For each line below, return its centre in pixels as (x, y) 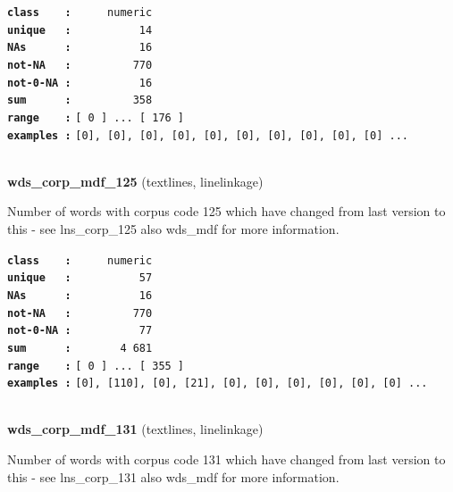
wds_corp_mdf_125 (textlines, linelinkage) (135, 181)
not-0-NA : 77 (80, 331)
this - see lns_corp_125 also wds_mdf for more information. (173, 229)
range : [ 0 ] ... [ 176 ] (96, 117)
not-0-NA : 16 (80, 83)
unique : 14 (80, 30)
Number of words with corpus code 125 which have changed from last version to (226, 211)
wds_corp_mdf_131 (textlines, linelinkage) (135, 429)
